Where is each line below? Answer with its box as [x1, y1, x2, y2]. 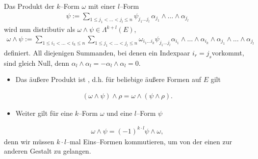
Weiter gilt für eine [15, 107, 73, 118]
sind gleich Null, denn [4, 57, 70, 68]
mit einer [88, 1, 116, 11]
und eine [106, 107, 132, 118]
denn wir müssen [4, 136, 54, 146]
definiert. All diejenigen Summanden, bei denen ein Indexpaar [4, 47, 190, 57]
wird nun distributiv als [4, 24, 75, 34]
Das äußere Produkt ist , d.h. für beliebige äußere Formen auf [15, 74, 201, 84]
